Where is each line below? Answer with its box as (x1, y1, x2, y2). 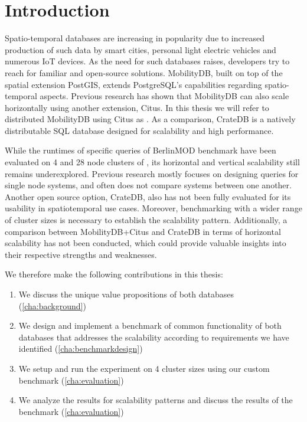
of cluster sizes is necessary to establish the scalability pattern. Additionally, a (5, 214, 288, 226)
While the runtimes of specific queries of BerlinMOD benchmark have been (5, 144, 276, 156)
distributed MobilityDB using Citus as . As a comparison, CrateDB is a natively (5, 113, 296, 125)
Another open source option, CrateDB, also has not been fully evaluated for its (5, 190, 291, 202)
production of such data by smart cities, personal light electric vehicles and (5, 43, 276, 55)
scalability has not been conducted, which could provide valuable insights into (5, 237, 286, 249)
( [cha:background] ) (18, 299, 86, 312)
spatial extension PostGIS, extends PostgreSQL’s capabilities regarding (5, 78, 262, 90)
